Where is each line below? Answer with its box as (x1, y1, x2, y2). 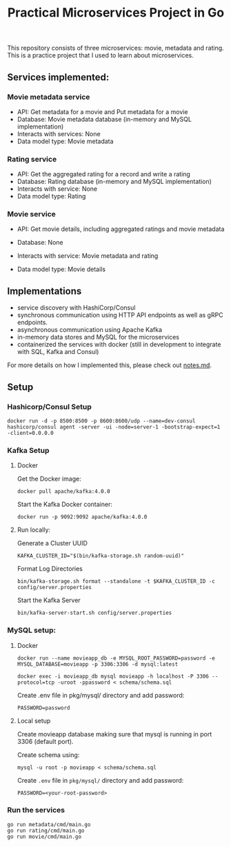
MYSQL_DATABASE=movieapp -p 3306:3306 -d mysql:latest (17, 660, 179, 668)
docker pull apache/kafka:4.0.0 (17, 488, 110, 495)
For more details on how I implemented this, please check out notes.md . (7, 361, 212, 369)
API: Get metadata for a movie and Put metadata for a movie (17, 107, 188, 115)
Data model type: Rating (17, 192, 86, 201)
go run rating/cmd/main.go (7, 827, 85, 834)
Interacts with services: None (17, 129, 101, 138)
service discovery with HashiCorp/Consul (17, 304, 136, 312)
